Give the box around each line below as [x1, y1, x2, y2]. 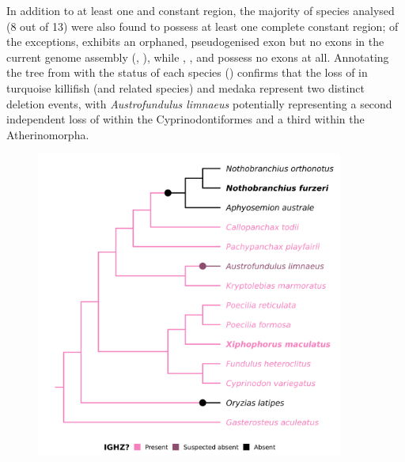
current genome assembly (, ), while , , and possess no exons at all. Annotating [6, 48, 389, 65]
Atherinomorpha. [6, 126, 89, 142]
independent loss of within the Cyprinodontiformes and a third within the [6, 111, 365, 127]
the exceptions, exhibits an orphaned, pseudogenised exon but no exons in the [6, 33, 384, 50]
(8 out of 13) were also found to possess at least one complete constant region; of [6, 17, 399, 34]
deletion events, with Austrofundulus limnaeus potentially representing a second [6, 95, 392, 112]
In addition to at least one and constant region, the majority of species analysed [6, 2, 395, 18]
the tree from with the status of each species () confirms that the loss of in [6, 64, 368, 81]
